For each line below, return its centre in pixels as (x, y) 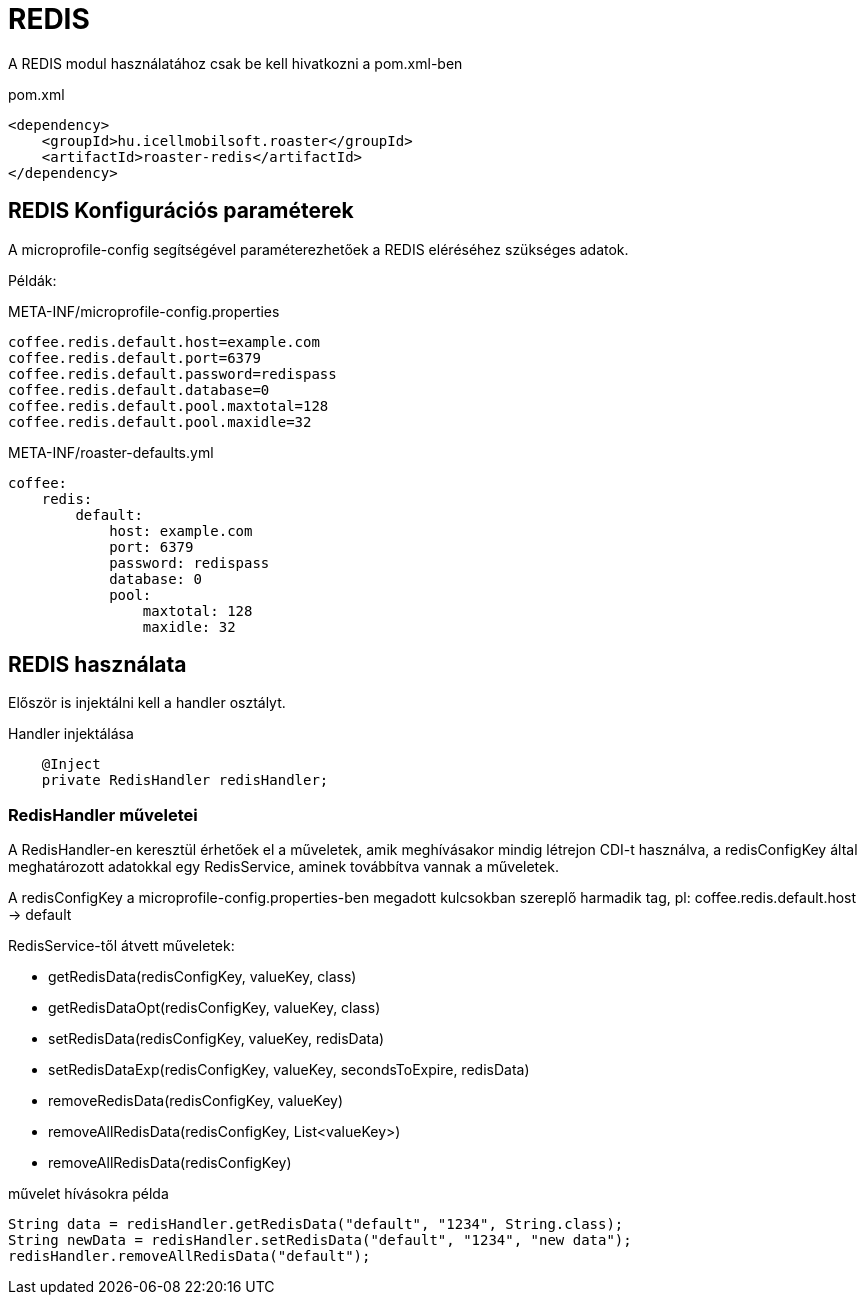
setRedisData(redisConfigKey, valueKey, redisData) (216, 1039)
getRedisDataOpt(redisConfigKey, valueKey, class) (214, 1008)
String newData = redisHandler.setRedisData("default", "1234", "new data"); (320, 1240)
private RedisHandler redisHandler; (185, 780)
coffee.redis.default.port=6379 (134, 357)
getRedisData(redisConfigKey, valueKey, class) (202, 977)
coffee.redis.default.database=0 (139, 389)
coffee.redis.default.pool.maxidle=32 (160, 421)
